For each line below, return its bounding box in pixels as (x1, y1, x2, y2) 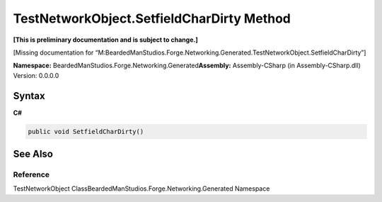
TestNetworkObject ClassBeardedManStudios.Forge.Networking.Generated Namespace (13, 184, 270, 193)
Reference (13, 169, 50, 179)
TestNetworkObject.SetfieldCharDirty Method (13, 11, 291, 26)
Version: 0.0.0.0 (13, 71, 59, 79)
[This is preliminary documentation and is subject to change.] (13, 35, 198, 44)
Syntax (13, 89, 45, 102)
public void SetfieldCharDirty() (28, 128, 144, 135)
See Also (13, 148, 53, 160)
